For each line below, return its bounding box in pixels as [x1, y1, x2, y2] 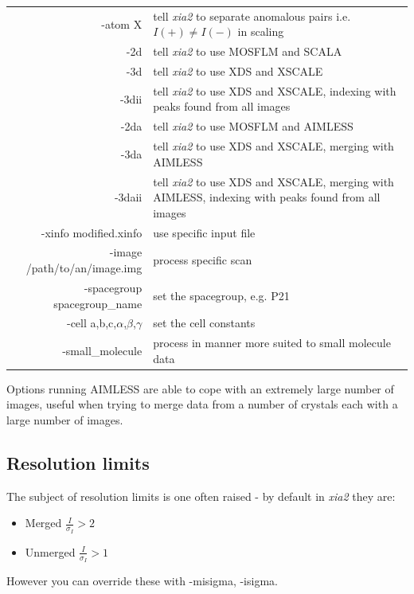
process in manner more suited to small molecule [153, 334, 391, 351]
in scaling [237, 23, 284, 40]
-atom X [101, 15, 143, 32]
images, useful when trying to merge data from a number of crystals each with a [6, 396, 398, 412]
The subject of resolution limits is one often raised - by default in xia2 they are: [6, 487, 396, 504]
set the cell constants [153, 315, 256, 331]
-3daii [114, 189, 143, 205]
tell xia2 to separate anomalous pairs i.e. [153, 7, 351, 24]
